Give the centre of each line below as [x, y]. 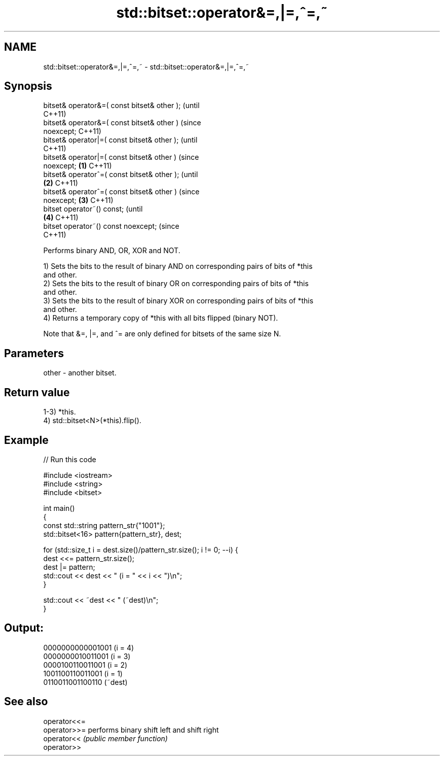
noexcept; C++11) [72, 131]
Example [26, 440]
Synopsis [28, 86]
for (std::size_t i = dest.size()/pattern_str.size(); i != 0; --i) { [141, 549]
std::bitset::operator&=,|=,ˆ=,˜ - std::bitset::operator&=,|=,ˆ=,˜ [146, 66]
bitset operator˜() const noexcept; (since [111, 226]
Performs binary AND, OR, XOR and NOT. [112, 251]
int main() [59, 508]
